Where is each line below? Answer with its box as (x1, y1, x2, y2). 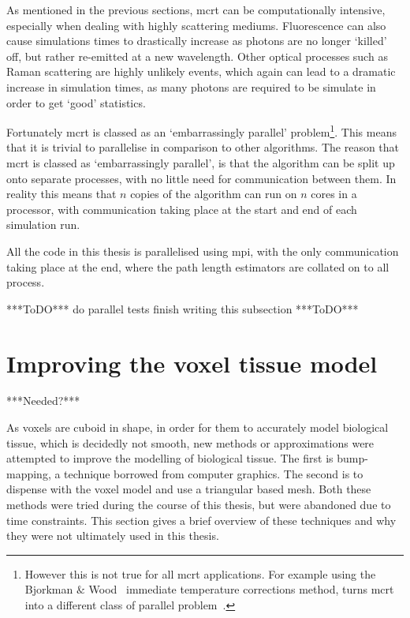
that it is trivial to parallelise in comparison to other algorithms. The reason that (6, 139, 400, 155)
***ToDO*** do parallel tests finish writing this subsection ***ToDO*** (6, 300, 359, 316)
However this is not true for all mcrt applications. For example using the (24, 565, 376, 582)
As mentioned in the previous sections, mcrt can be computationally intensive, (6, 2, 386, 17)
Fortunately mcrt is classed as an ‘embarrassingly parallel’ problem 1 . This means (6, 122, 397, 140)
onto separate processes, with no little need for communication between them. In (6, 170, 397, 186)
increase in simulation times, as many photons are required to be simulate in (6, 78, 376, 95)
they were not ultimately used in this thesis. (6, 527, 219, 544)
